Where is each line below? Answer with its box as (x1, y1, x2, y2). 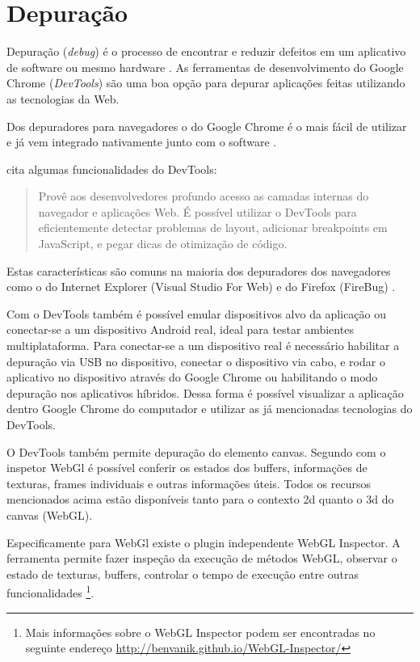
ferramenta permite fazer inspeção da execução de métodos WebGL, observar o (6, 550, 397, 567)
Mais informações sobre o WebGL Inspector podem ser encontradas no (25, 623, 376, 640)
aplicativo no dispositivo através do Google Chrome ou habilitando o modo (6, 369, 378, 386)
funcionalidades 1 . (6, 582, 94, 601)
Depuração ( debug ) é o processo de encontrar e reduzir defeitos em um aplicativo (6, 43, 406, 60)
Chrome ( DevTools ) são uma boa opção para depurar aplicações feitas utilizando (6, 74, 405, 91)
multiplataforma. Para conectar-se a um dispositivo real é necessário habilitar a (6, 337, 400, 354)
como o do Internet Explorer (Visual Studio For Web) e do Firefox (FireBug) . (6, 278, 396, 295)
